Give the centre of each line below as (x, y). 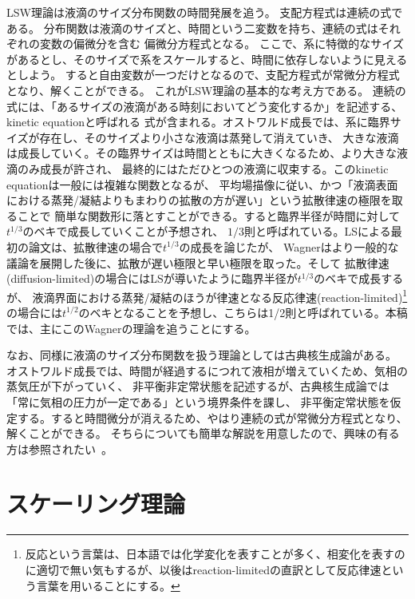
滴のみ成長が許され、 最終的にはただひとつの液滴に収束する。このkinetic (198, 168)
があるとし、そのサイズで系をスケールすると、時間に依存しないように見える (207, 59)
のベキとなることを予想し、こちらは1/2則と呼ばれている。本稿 (243, 312)
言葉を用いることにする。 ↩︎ (108, 585)
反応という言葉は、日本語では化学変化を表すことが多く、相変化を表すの (215, 554)
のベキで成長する (359, 278)
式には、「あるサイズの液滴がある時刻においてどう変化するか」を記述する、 (205, 106)
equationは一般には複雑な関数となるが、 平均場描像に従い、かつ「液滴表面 (202, 184)
